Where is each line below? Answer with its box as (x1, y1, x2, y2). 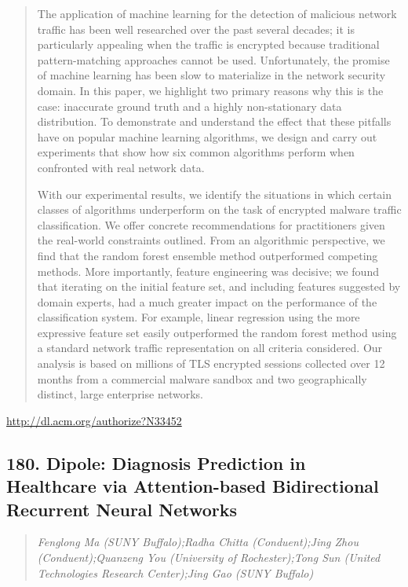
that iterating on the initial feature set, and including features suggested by (37, 278, 401, 295)
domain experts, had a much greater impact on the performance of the (37, 293, 377, 310)
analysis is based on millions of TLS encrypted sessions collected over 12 (37, 355, 385, 372)
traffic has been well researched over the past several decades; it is (37, 20, 355, 37)
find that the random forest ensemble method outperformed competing (37, 247, 378, 263)
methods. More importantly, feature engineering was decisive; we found (37, 262, 379, 279)
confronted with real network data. (37, 159, 205, 175)
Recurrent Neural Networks (6, 497, 238, 521)
